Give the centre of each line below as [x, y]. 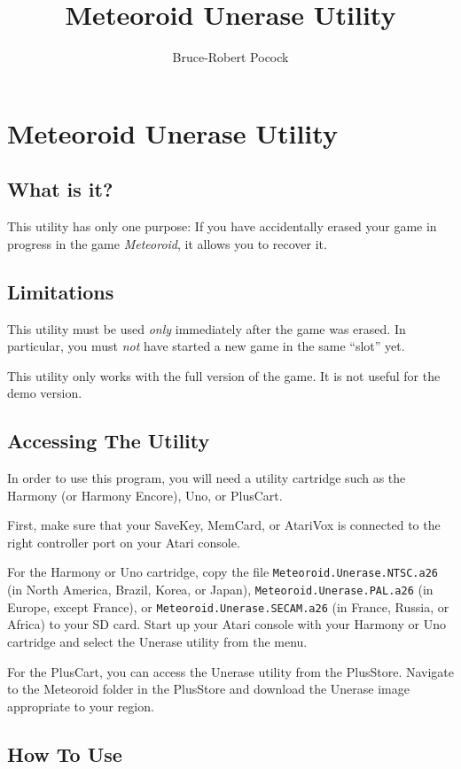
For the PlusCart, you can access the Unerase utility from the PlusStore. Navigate [230, 671]
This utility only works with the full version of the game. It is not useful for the [224, 375]
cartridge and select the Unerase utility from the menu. [157, 642]
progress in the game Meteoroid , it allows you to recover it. [167, 243]
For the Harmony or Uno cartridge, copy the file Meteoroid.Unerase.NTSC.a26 [223, 572]
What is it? [60, 189]
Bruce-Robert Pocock [230, 57]
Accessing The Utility [109, 441]
